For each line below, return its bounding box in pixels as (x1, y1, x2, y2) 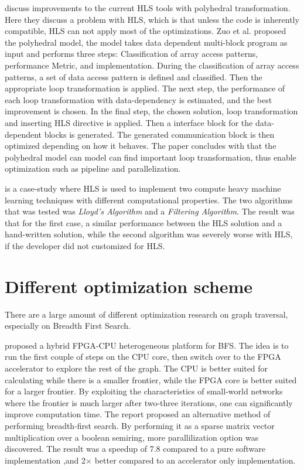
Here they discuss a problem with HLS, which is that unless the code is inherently (5, 13, 299, 25)
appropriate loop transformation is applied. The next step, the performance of (5, 82, 285, 94)
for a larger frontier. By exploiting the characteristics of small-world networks (5, 385, 283, 397)
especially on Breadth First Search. (5, 319, 131, 332)
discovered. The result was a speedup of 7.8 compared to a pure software (5, 442, 266, 455)
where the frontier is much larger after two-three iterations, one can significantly (5, 396, 293, 408)
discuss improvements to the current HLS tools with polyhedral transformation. (5, 2, 291, 13)
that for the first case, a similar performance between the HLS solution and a (5, 216, 282, 229)
